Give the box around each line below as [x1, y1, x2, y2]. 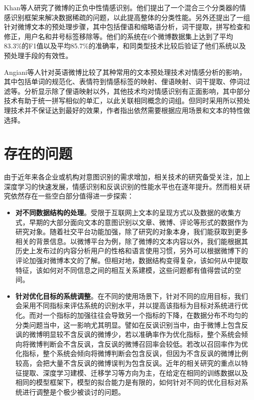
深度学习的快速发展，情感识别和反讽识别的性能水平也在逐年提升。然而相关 [4, 181, 243, 191]
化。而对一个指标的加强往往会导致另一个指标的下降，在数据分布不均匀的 [15, 310, 248, 320]
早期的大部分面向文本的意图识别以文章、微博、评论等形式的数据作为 [29, 217, 248, 227]
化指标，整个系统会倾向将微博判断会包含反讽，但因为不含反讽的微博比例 [15, 348, 248, 358]
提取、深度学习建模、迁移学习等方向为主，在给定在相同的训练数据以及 [22, 367, 248, 378]
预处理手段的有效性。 [4, 50, 72, 60]
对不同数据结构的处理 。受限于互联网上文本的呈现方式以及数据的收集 [15, 207, 234, 218]
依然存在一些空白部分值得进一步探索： [10, 191, 134, 201]
